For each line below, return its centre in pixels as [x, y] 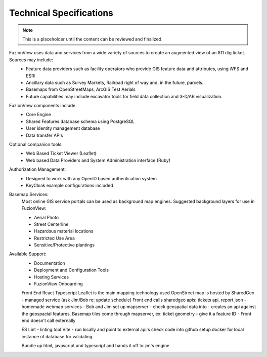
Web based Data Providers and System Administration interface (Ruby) [98, 160]
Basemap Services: [29, 195]
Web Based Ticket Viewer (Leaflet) [61, 154]
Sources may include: [31, 60]
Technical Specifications [61, 13]
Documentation [49, 263]
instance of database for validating [57, 336]
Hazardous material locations [64, 231]
